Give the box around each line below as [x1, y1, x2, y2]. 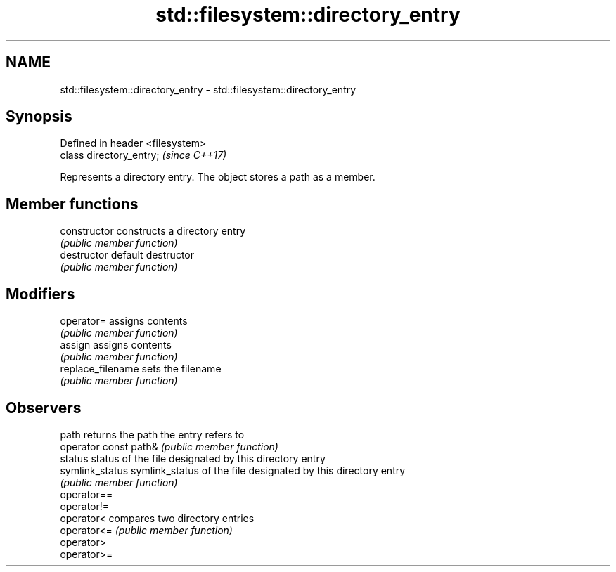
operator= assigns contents [60, 315, 188, 327]
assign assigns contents [60, 339, 172, 351]
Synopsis [6, 108, 72, 126]
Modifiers [6, 285, 75, 303]
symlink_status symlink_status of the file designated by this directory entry [60, 464, 406, 476]
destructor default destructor [60, 249, 194, 261]
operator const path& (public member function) [60, 440, 278, 453]
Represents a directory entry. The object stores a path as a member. [60, 171, 376, 183]
